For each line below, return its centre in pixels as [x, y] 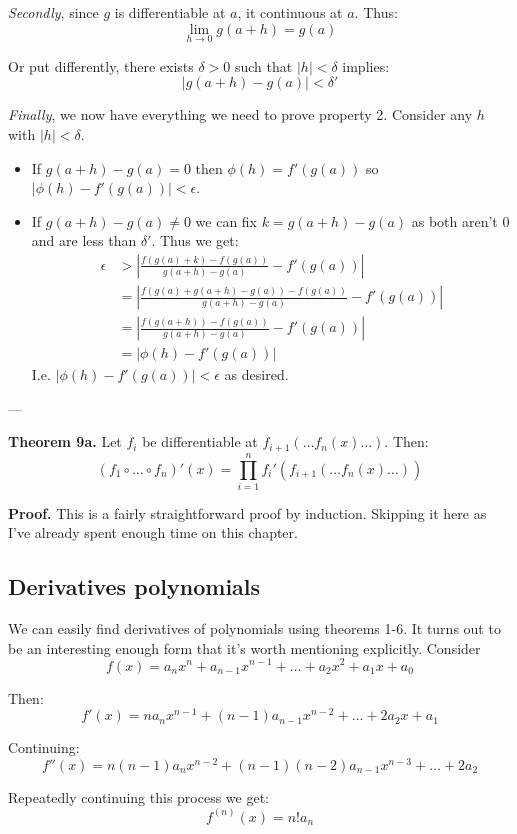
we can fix [226, 220]
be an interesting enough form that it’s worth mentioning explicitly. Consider [244, 647]
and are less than [84, 240]
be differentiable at [200, 441]
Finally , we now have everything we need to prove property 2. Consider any [240, 114]
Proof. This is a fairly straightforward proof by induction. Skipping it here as [247, 512]
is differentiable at [170, 12]
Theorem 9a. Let [65, 441]
